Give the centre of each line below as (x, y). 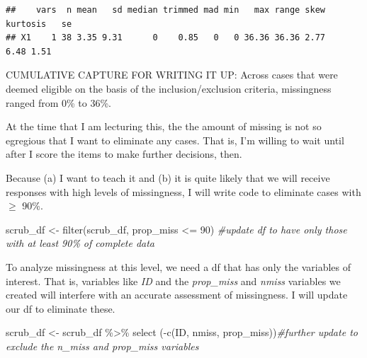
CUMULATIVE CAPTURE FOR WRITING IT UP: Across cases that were (172, 75)
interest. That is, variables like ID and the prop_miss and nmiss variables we (173, 281)
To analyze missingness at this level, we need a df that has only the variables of (179, 266)
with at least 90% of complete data (80, 243)
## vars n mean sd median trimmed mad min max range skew (166, 10)
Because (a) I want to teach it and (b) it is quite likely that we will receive (168, 177)
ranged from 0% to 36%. (59, 102)
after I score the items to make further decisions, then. (124, 154)
